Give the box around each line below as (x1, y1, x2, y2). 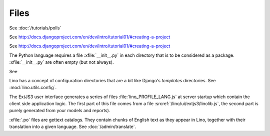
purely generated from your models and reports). (9, 108, 110, 114)
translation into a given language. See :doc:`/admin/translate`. (9, 124, 136, 130)
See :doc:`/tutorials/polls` (9, 25, 61, 31)
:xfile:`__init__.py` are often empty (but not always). (9, 59, 114, 65)
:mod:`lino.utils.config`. (9, 85, 57, 91)
